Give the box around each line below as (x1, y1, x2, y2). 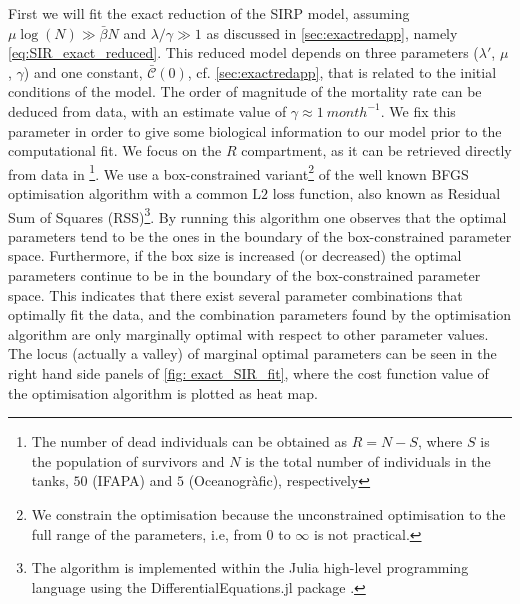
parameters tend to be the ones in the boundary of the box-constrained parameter (8, 225, 512, 246)
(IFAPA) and (92, 470, 173, 491)
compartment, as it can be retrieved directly (241, 140, 512, 161)
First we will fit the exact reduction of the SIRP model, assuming (8, 3, 410, 23)
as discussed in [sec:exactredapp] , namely (206, 22, 458, 43)
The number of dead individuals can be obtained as (31, 431, 348, 452)
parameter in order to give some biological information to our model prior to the (8, 120, 502, 141)
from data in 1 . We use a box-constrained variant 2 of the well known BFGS (8, 160, 469, 184)
